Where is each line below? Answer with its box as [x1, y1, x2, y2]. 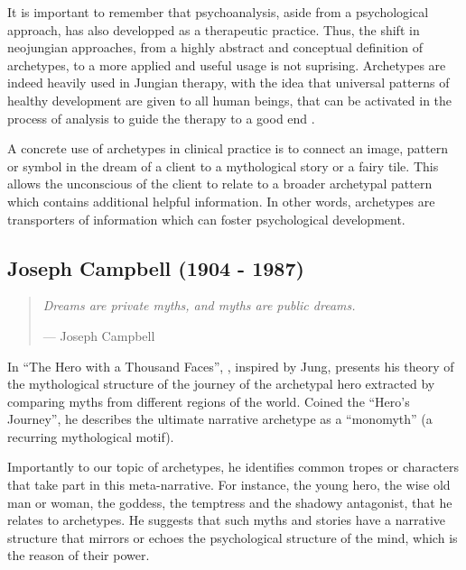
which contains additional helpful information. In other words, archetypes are [7, 191, 435, 210]
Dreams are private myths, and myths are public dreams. [42, 296, 356, 315]
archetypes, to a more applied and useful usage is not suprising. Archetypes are [7, 55, 446, 74]
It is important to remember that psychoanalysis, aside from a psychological [7, 3, 429, 21]
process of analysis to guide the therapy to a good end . [7, 108, 315, 127]
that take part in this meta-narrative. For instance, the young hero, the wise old [7, 475, 451, 494]
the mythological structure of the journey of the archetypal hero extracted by [7, 374, 435, 393]
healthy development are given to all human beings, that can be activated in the [7, 90, 452, 109]
